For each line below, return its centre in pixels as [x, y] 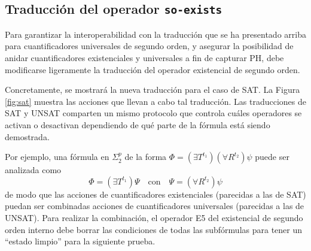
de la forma [146, 157]
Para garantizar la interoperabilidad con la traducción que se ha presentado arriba [155, 34]
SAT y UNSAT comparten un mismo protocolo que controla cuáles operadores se [153, 113]
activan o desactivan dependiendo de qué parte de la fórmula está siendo [138, 124]
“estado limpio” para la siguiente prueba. [80, 241]
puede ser [272, 157]
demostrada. [27, 136]
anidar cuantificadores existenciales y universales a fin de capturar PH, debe [144, 57]
